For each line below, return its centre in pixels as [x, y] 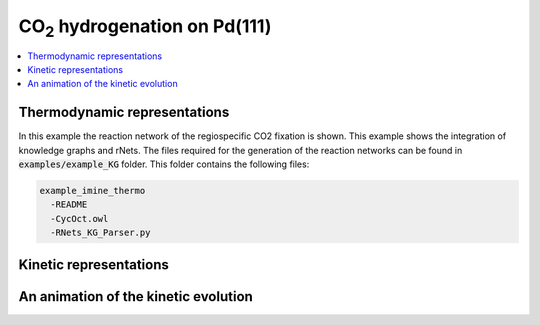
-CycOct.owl [79, 218]
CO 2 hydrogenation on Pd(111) [145, 28]
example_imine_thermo [92, 190]
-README [69, 204]
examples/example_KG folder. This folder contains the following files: [164, 164]
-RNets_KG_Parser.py [100, 233]
